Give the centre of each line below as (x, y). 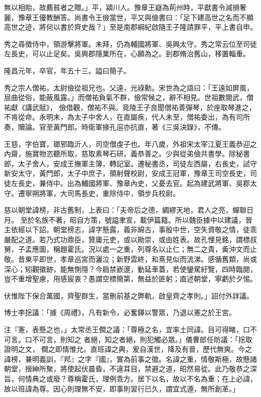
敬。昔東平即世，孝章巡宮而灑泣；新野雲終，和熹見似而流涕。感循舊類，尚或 (130, 259)
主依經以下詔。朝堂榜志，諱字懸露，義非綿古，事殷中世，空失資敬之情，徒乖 (130, 229)
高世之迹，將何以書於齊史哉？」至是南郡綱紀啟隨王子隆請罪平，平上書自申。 (130, 27)
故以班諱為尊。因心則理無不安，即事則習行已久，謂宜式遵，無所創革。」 (122, 388)
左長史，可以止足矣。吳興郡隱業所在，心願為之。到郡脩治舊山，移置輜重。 (127, 54)
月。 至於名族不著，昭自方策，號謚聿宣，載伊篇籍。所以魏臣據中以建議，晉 (128, 219)
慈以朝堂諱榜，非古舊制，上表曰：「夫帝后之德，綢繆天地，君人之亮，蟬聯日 (129, 210)
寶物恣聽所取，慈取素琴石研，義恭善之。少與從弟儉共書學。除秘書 (141, 154)
